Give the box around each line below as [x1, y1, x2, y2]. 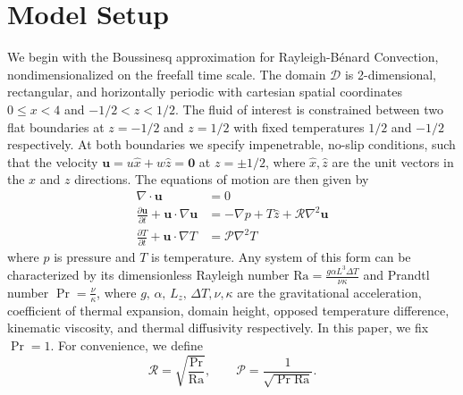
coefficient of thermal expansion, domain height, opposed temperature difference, [7, 300, 450, 319]
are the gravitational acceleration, [237, 282, 422, 301]
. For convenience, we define [50, 335, 203, 354]
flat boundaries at [7, 117, 105, 136]
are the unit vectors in [332, 152, 454, 171]
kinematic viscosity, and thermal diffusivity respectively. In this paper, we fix [7, 318, 429, 337]
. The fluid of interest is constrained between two [174, 99, 444, 118]
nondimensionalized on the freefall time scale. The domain [7, 64, 326, 83]
